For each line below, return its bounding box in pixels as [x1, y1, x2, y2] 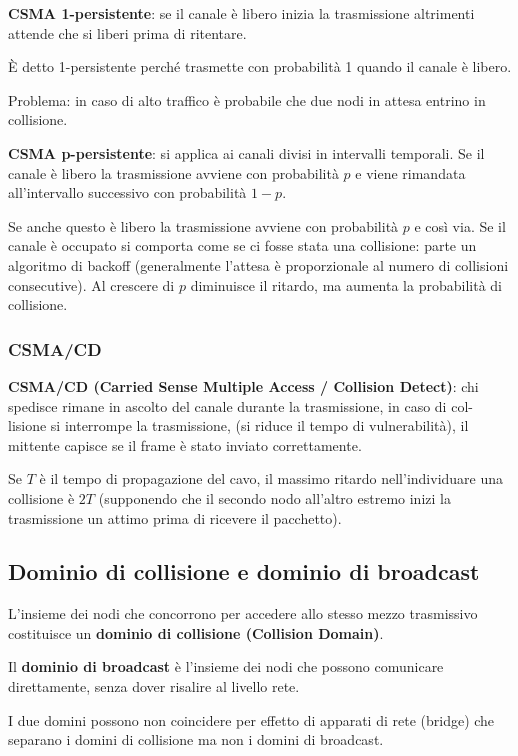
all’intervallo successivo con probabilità [8, 182, 247, 203]
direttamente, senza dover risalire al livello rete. [8, 676, 300, 697]
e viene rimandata [355, 162, 466, 183]
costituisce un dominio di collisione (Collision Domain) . [8, 622, 384, 643]
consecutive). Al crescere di [8, 274, 175, 295]
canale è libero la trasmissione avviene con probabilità [8, 162, 339, 183]
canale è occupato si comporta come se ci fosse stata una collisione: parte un [8, 235, 477, 256]
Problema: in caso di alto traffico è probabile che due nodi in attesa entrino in [8, 89, 486, 110]
